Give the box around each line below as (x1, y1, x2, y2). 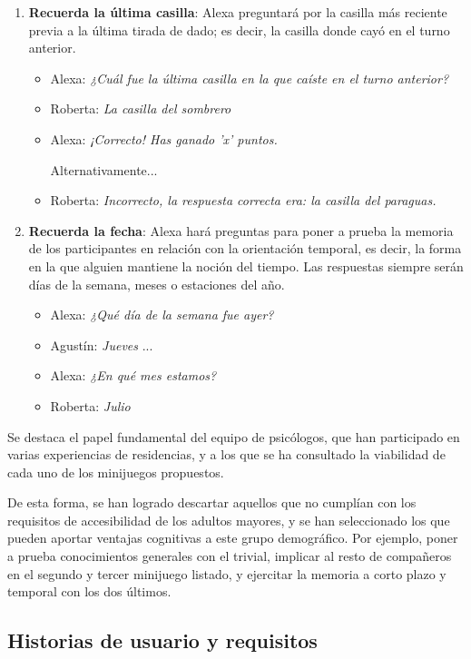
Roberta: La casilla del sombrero (50, 99, 231, 118)
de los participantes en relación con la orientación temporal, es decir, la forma (28, 239, 462, 258)
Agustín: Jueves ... (50, 335, 153, 354)
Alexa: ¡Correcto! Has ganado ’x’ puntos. (50, 129, 278, 148)
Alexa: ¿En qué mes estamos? (50, 366, 217, 385)
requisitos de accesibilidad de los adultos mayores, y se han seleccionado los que (7, 510, 450, 529)
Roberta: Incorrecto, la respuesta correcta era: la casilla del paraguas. (50, 191, 437, 210)
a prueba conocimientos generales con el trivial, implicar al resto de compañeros (7, 546, 452, 566)
